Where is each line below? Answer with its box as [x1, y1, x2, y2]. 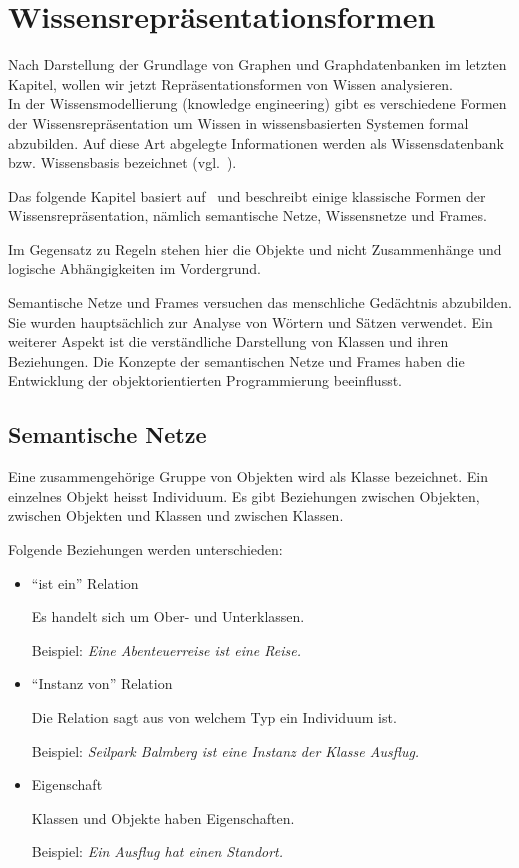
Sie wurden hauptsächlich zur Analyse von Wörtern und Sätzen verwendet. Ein [8, 311, 493, 332]
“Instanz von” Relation [31, 673, 173, 694]
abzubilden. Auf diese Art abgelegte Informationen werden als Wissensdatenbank [8, 132, 504, 153]
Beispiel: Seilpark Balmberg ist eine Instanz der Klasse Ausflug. [31, 740, 420, 761]
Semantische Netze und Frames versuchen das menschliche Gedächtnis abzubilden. [8, 292, 513, 313]
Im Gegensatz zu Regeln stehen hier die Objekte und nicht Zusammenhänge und [8, 238, 502, 259]
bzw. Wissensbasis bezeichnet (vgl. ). [8, 152, 237, 173]
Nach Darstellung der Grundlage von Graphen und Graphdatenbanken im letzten [8, 54, 507, 75]
